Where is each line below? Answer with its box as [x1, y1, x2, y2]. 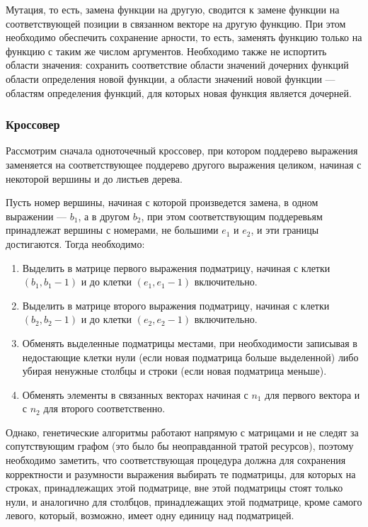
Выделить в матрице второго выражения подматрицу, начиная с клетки [22, 297, 330, 312]
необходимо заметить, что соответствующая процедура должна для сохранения [6, 453, 346, 467]
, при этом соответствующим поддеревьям [141, 208, 323, 223]
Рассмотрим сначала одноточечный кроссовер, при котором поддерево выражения [6, 143, 358, 158]
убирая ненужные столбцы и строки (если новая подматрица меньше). [22, 363, 327, 378]
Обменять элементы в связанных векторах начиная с [22, 387, 248, 402]
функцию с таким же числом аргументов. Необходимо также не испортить [6, 43, 327, 58]
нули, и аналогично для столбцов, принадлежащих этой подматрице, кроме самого [6, 494, 362, 509]
